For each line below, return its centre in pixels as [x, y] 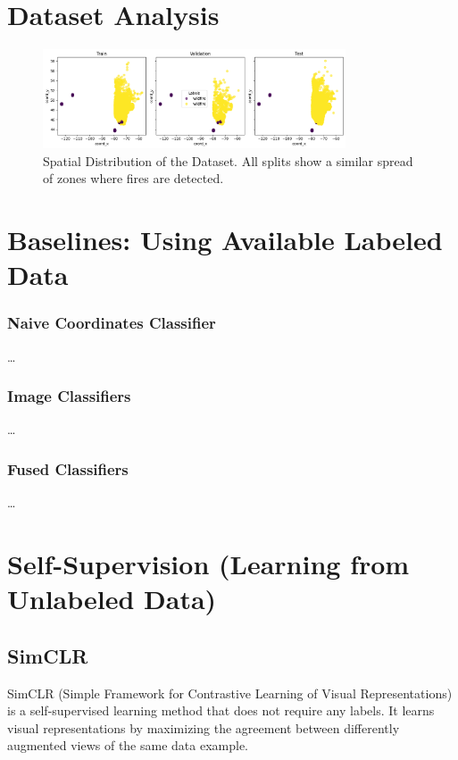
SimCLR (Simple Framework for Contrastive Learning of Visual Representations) [230, 693]
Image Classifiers [69, 396]
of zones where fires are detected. [133, 178]
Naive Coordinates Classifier [112, 323]
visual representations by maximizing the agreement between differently [204, 727]
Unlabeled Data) [112, 599]
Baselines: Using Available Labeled [225, 240]
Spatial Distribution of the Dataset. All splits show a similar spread [228, 160]
